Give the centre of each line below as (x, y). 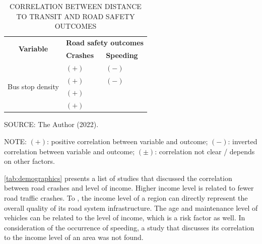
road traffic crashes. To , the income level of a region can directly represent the (126, 197)
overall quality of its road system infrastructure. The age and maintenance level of (131, 207)
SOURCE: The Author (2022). (51, 124)
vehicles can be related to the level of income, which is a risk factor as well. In (125, 218)
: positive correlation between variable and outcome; (127, 141)
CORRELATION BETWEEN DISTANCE (76, 6)
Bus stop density (33, 86)
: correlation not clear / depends (205, 151)
